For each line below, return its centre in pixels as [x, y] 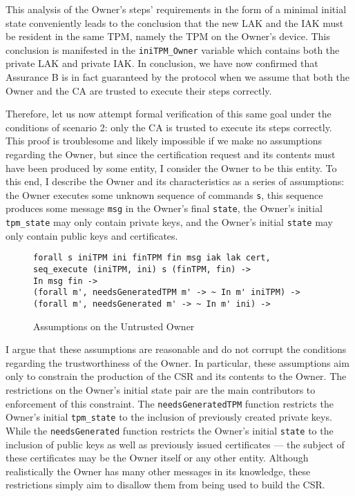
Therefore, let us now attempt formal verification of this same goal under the [169, 114]
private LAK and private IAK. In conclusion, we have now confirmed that [162, 63]
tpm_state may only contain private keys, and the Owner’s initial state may [169, 222]
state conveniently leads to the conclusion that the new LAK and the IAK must [175, 22]
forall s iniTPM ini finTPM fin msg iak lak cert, [152, 258]
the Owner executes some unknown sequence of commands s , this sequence [164, 194]
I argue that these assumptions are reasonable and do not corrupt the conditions [176, 349]
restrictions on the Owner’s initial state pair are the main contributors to [161, 390]
